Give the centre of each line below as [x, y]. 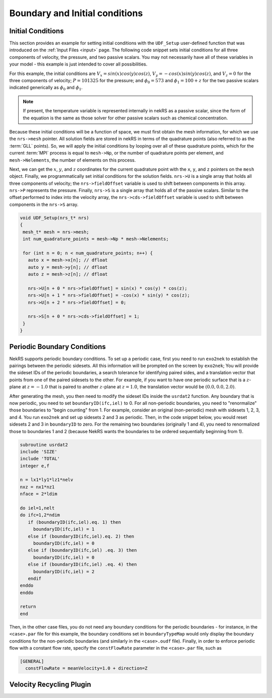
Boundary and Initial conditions [76, 13]
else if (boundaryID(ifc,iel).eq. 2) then [81, 536]
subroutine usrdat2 [44, 445]
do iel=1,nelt [37, 508]
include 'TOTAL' [40, 459]
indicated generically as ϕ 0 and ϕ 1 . [46, 88]
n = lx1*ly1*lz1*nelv [47, 480]
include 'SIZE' [39, 451]
